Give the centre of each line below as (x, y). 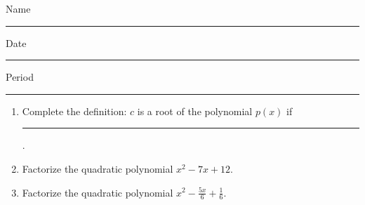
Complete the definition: (74, 111)
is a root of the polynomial (195, 111)
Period (20, 77)
